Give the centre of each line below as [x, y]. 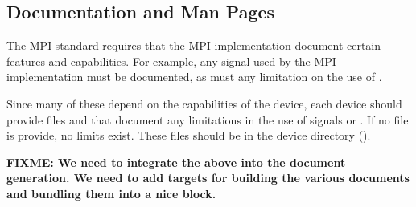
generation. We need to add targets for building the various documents [208, 178]
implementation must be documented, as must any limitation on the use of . [194, 77]
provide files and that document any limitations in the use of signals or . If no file [208, 119]
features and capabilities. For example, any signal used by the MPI [171, 61]
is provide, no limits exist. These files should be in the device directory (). [189, 135]
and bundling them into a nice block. [111, 193]
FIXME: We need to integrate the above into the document [176, 162]
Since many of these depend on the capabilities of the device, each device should [204, 103]
